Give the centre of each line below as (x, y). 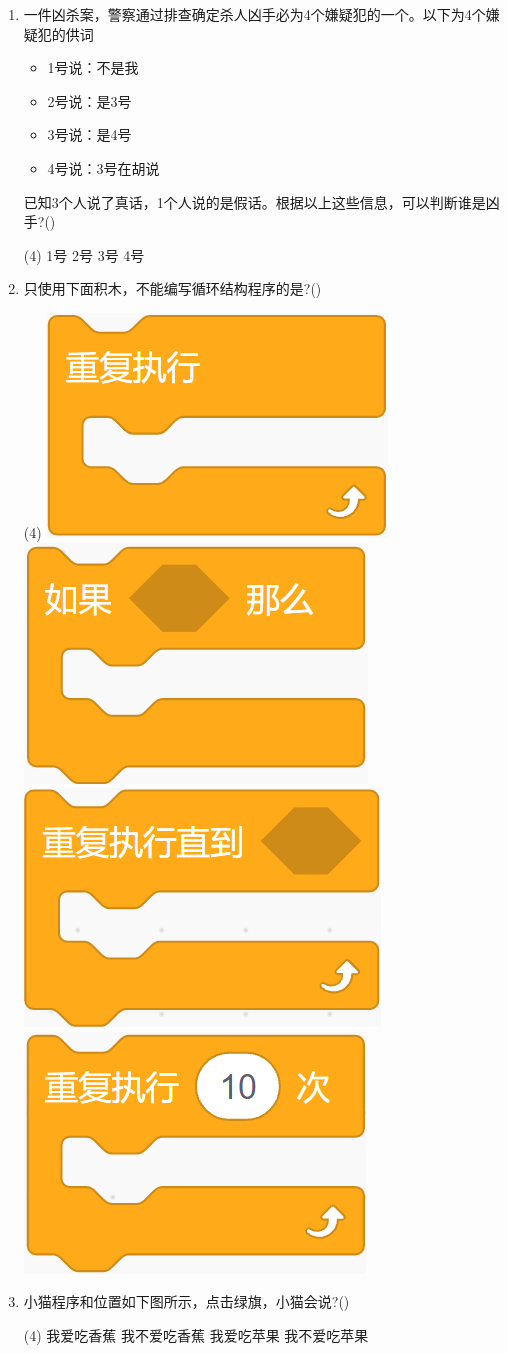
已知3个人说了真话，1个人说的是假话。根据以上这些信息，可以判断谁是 (254, 201)
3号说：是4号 (89, 134)
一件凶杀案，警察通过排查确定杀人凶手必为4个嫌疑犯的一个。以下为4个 (254, 14)
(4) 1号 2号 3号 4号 (84, 254)
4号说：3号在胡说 (103, 167)
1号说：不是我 (93, 67)
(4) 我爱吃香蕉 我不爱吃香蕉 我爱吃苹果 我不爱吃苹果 (196, 1334)
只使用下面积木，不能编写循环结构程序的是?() (172, 288)
